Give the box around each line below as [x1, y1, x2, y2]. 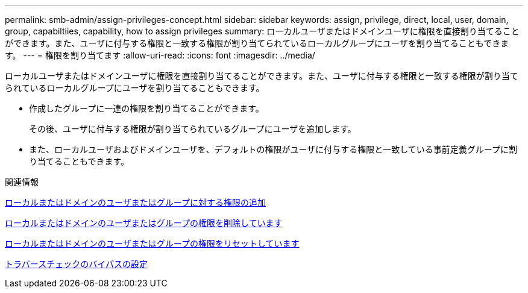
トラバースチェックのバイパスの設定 [5, 259, 148, 269]
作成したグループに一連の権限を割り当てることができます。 [29, 103, 264, 113]
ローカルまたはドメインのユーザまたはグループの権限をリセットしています [5, 238, 300, 248]
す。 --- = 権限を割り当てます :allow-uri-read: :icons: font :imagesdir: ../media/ [5, 50, 315, 60]
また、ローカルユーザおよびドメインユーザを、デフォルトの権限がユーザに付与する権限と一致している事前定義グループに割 [29, 144, 517, 154]
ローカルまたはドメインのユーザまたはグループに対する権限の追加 [5, 197, 266, 207]
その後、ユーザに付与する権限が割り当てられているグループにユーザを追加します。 [29, 124, 356, 134]
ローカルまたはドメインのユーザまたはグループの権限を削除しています [5, 218, 283, 228]
